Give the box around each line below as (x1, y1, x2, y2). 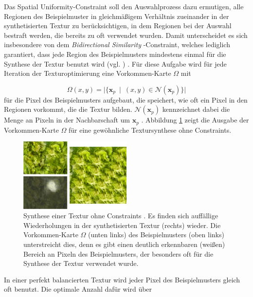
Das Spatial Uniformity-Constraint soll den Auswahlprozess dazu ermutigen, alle (4, 1, 244, 11)
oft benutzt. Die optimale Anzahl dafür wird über (4, 284, 152, 294)
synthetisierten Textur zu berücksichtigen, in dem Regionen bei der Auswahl (4, 20, 232, 31)
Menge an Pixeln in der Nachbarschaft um (4, 115, 130, 125)
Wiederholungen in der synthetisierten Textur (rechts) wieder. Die (23, 220, 221, 230)
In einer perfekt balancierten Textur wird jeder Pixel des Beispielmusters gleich (4, 274, 240, 284)
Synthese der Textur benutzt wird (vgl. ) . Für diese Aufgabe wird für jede (4, 58, 227, 69)
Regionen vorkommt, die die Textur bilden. (4, 104, 132, 114)
